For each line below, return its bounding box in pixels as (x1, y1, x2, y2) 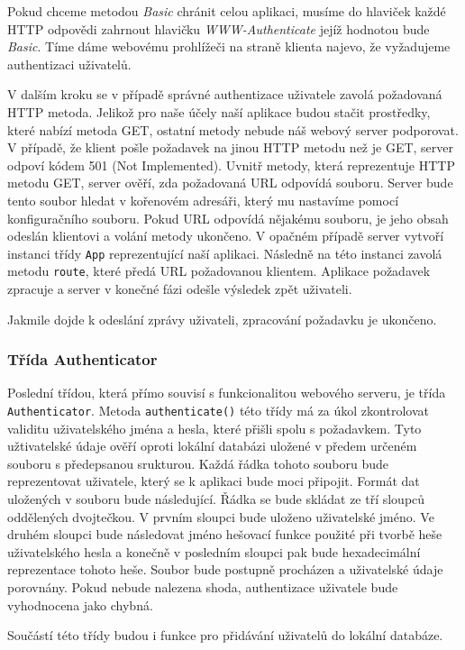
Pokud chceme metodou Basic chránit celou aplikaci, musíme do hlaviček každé (7, 2, 446, 20)
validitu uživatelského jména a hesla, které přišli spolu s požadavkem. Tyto (7, 418, 422, 437)
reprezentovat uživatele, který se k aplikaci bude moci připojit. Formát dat (7, 471, 420, 490)
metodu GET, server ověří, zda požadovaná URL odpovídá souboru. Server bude (7, 173, 453, 192)
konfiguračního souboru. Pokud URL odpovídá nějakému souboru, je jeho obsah (7, 208, 449, 227)
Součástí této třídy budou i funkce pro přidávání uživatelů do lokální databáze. (7, 626, 443, 645)
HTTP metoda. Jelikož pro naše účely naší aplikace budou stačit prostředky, (7, 102, 431, 121)
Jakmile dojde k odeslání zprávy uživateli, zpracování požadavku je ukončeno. (7, 309, 437, 328)
